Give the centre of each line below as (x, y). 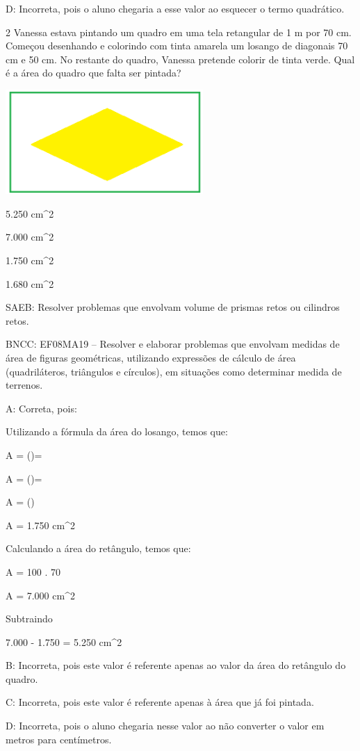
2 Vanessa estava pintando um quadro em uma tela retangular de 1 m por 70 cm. (179, 32)
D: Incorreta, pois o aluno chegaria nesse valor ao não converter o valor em (165, 726)
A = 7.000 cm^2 (40, 595)
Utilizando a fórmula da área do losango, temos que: (117, 431)
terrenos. (24, 385)
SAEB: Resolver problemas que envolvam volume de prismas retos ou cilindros (173, 307)
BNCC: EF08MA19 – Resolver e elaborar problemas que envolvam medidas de (173, 344)
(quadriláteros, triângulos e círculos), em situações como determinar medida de (174, 371)
